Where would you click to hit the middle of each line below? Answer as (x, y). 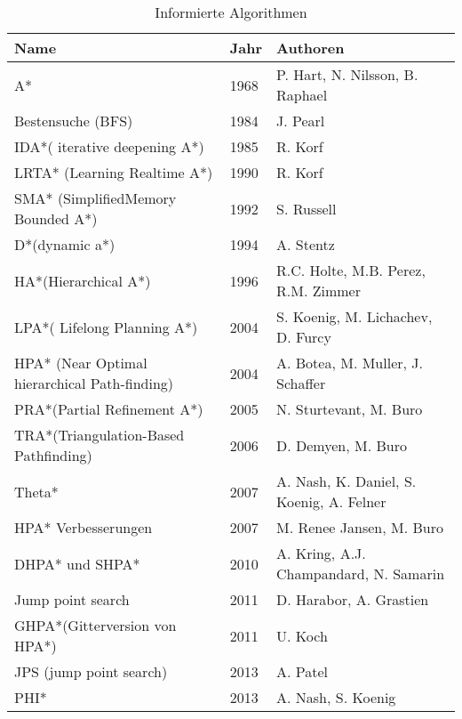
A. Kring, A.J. (321, 553)
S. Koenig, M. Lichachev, (354, 316)
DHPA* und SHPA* (77, 563)
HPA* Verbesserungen (84, 527)
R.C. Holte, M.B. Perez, (351, 270)
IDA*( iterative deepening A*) (109, 146)
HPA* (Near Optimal (81, 363)
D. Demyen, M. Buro (342, 445)
